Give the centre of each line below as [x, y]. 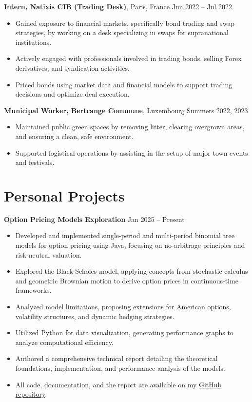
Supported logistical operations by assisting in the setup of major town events [132, 152]
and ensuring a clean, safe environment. [74, 136]
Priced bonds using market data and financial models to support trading [124, 84]
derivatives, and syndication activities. [72, 68]
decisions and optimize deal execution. [72, 94]
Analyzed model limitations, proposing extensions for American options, [123, 306]
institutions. [33, 42]
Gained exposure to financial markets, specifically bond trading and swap [125, 23]
